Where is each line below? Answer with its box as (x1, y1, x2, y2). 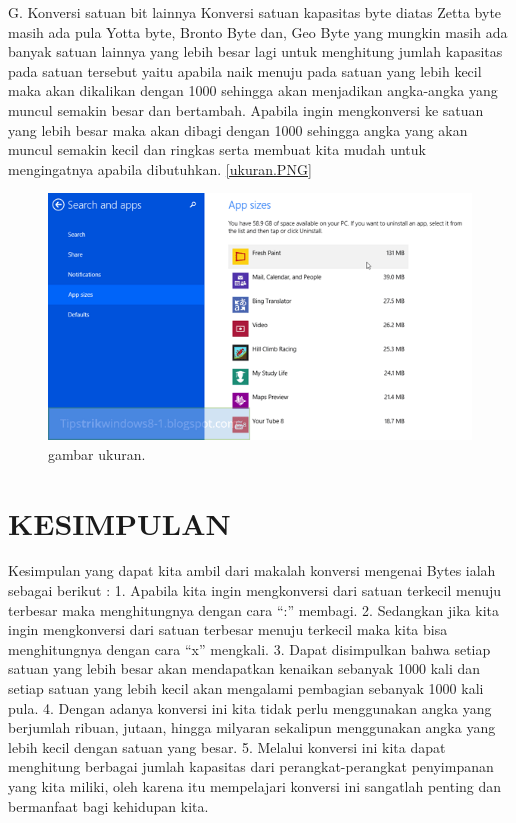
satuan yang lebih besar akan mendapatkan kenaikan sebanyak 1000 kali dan (8, 658, 481, 679)
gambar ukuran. (48, 443, 146, 464)
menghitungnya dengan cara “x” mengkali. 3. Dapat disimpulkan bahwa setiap (8, 638, 491, 659)
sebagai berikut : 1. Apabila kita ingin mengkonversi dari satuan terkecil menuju (8, 580, 502, 601)
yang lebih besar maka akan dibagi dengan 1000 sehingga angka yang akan (8, 119, 468, 140)
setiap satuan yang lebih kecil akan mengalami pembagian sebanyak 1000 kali (8, 678, 484, 699)
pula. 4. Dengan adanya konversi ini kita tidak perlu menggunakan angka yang (8, 697, 492, 718)
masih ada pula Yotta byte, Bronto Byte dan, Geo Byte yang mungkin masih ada (8, 21, 508, 42)
